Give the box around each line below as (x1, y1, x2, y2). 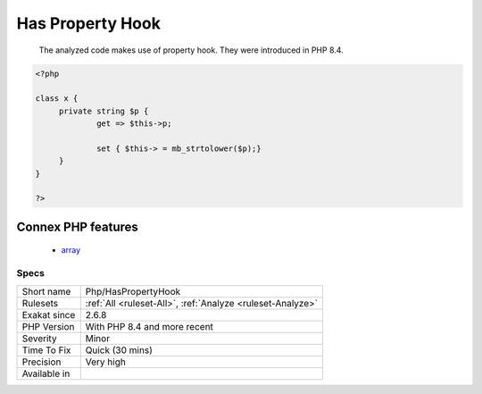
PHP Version (21, 320, 75, 332)
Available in (21, 367, 71, 380)
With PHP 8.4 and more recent (85, 320, 214, 332)
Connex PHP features (16, 219, 138, 234)
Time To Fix (21, 344, 71, 356)
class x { (35, 94, 79, 104)
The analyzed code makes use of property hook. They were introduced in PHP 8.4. (38, 45, 344, 55)
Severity (21, 331, 57, 344)
